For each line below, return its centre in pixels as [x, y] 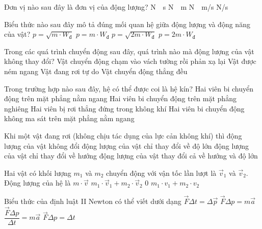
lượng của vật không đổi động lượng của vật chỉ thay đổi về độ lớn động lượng [126, 145]
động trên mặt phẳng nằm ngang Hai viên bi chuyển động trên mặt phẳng [120, 98]
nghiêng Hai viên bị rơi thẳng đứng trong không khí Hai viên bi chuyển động [124, 108]
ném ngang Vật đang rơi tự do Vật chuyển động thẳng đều [96, 71]
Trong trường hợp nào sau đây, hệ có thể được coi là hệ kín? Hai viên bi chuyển [129, 88]
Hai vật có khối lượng [38, 173]
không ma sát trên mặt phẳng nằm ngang [69, 118]
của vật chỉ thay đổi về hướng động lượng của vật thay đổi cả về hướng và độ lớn [131, 156]
